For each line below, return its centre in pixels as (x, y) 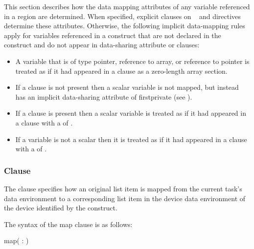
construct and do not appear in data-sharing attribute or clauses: (102, 45)
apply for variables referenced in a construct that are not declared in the (113, 35)
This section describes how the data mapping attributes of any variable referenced (127, 6)
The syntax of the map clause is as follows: (68, 224)
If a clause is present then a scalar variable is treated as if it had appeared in (131, 113)
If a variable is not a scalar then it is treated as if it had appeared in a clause (131, 139)
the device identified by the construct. (61, 208)
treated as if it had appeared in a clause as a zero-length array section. (121, 71)
